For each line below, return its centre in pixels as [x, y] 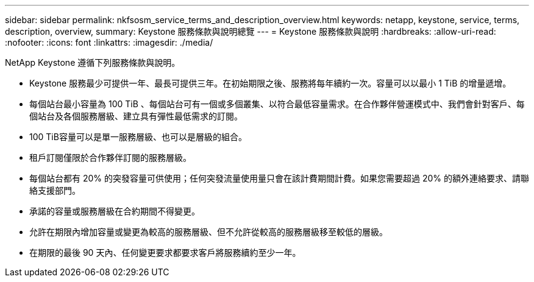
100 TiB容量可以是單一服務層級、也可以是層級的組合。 [138, 137]
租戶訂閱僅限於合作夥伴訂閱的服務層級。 [110, 157]
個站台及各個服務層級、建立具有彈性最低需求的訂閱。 [136, 116]
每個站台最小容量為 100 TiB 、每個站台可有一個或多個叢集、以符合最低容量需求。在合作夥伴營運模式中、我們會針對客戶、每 [277, 104]
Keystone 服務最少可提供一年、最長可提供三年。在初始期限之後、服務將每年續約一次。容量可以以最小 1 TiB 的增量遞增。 [270, 83]
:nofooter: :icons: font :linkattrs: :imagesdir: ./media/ [109, 42]
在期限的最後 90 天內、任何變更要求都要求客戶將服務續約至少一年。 [165, 252]
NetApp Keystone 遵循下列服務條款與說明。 [93, 62]
